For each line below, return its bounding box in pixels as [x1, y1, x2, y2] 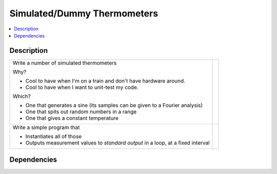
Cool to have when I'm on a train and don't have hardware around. [25, 77, 186, 84]
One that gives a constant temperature [25, 114, 119, 122]
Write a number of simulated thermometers [12, 59, 117, 66]
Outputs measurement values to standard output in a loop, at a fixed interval [25, 139, 210, 146]
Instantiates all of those [25, 132, 82, 140]
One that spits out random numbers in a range [25, 108, 137, 115]
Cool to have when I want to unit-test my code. [25, 84, 138, 91]
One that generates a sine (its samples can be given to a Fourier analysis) [25, 102, 203, 109]
